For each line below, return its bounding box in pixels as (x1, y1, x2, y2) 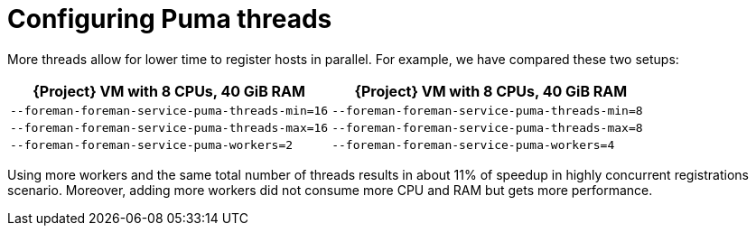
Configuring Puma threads (7, 4, 332, 34)
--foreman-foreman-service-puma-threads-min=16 (10, 103, 329, 117)
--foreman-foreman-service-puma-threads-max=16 (10, 120, 329, 135)
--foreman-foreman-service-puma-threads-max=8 (331, 120, 643, 135)
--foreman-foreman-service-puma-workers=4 (331, 137, 615, 152)
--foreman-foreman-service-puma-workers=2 (10, 137, 294, 152)
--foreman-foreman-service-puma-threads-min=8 (331, 103, 643, 117)
